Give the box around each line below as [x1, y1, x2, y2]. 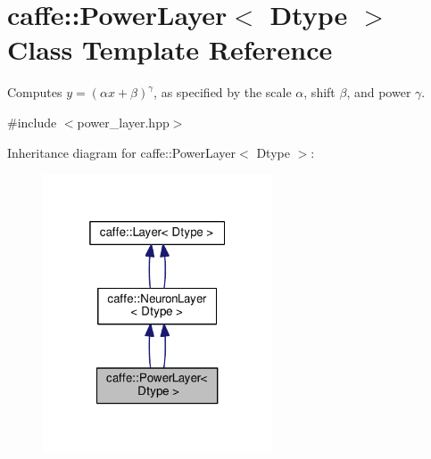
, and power [346, 83, 411, 102]
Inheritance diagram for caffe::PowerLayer [7, 143, 236, 161]
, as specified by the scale [153, 83, 292, 102]
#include [7, 112, 57, 131]
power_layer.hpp [77, 112, 170, 131]
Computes [7, 83, 62, 102]
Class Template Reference [7, 31, 333, 68]
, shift [303, 83, 336, 102]
